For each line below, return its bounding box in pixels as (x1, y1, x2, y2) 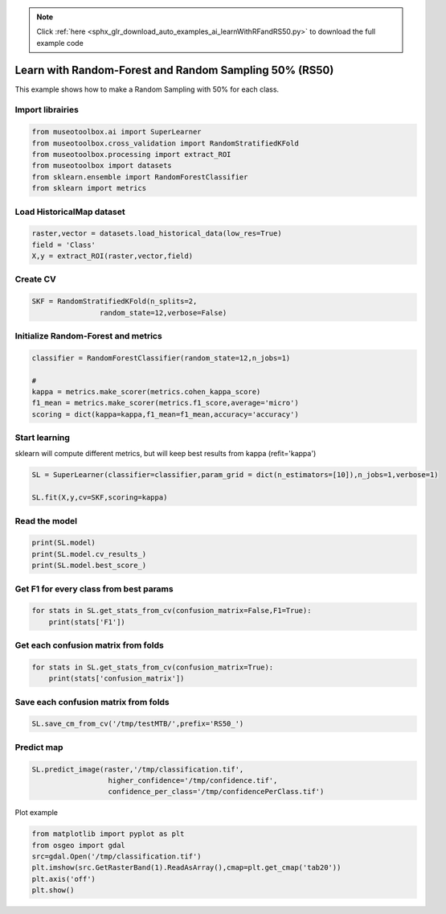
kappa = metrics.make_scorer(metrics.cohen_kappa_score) (31, 387, 261, 396)
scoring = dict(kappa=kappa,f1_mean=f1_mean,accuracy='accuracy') (31, 410, 299, 418)
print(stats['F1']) (48, 617, 126, 627)
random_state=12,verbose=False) (99, 308, 227, 317)
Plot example (14, 808, 58, 817)
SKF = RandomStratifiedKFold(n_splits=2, (31, 297, 198, 306)
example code (36, 38, 84, 47)
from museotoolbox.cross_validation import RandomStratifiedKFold (31, 138, 299, 148)
